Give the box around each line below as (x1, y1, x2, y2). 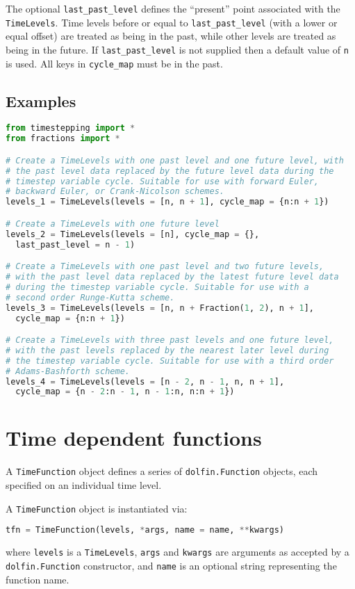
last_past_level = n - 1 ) (15, 239, 135, 250)
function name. (6, 572, 69, 586)
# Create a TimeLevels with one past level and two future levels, (6, 261, 324, 272)
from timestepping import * (6, 123, 135, 134)
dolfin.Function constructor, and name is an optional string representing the (6, 558, 337, 572)
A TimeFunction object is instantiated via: (6, 501, 188, 515)
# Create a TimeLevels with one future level (6, 218, 220, 229)
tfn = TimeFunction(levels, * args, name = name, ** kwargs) (6, 525, 284, 535)
